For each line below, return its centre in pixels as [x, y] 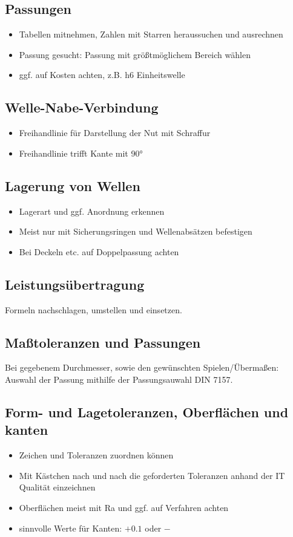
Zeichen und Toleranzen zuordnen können [96, 455]
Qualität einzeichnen [57, 487]
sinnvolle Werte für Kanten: [71, 528]
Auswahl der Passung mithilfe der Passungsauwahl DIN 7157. [119, 379]
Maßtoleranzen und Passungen [103, 342]
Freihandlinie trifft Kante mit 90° [81, 153]
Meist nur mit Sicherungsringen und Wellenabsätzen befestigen [136, 231]
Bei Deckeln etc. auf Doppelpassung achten [99, 251]
